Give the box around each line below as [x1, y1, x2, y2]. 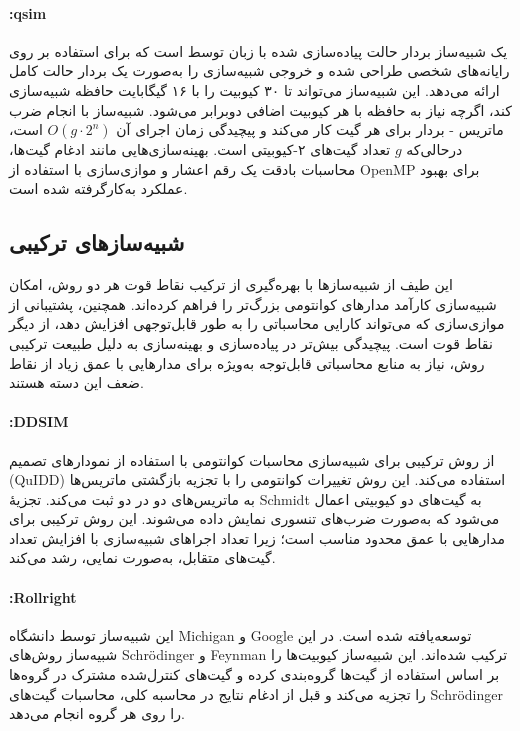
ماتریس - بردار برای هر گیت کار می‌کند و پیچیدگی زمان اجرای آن [116, 119, 504, 140]
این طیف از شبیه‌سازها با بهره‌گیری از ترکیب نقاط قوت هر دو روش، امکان [9, 274, 453, 295]
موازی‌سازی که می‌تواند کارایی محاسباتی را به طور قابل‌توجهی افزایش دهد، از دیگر [9, 313, 505, 334]
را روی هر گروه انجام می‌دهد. [9, 703, 185, 724]
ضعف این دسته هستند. [9, 372, 144, 393]
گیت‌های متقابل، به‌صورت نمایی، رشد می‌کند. [9, 547, 276, 568]
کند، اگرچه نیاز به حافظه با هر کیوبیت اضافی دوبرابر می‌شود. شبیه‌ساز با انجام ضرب [9, 99, 512, 120]
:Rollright [9, 586, 77, 607]
